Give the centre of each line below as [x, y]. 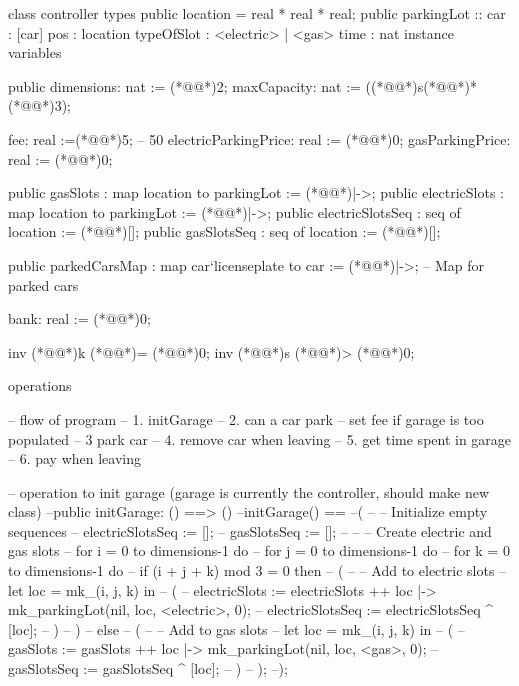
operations [40, 385]
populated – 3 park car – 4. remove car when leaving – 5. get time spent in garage [260, 438]
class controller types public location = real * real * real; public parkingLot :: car [257, 13]
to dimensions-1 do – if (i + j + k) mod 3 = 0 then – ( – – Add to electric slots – [257, 570]
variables [35, 52]
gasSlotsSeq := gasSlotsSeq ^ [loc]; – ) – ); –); [148, 668]
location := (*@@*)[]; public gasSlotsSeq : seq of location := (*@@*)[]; [224, 231]
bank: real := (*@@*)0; [79, 318]
